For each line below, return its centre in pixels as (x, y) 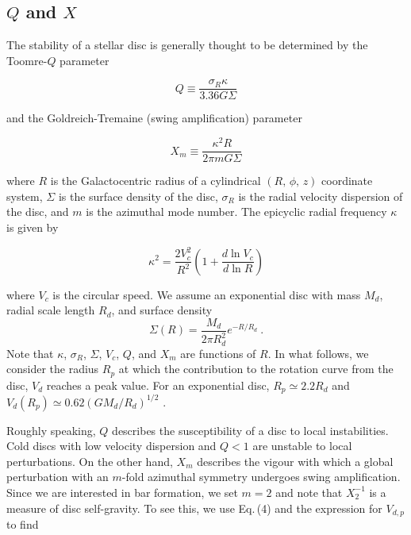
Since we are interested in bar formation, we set (122, 492)
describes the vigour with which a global (295, 461)
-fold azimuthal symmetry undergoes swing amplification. (261, 477)
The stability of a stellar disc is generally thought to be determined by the (187, 45)
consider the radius (53, 369)
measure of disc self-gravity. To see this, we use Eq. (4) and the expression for (194, 508)
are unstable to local (302, 446)
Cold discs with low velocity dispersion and (111, 446)
